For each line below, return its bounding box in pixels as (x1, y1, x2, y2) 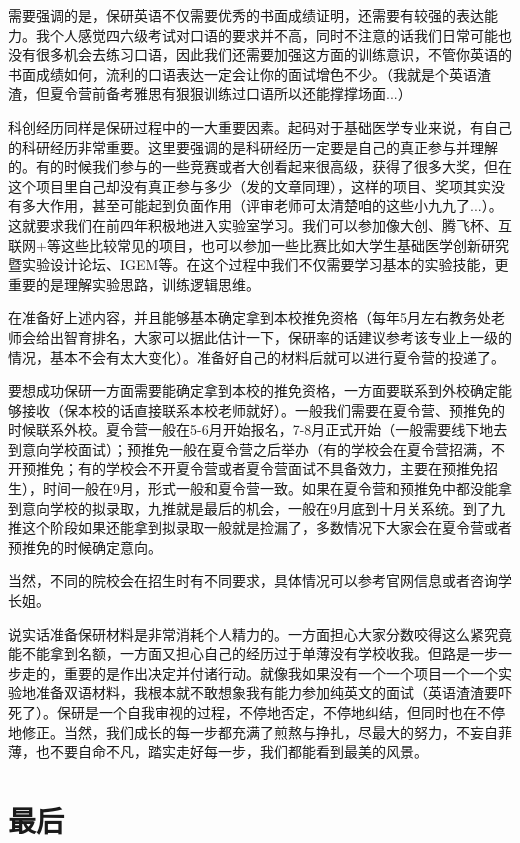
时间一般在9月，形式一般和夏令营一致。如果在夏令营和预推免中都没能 (42, 478, 498, 499)
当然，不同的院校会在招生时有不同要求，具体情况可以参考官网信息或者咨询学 (8, 570, 512, 591)
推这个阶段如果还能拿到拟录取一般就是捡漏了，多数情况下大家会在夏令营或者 (8, 517, 512, 538)
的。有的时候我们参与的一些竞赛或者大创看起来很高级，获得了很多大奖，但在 (8, 156, 512, 177)
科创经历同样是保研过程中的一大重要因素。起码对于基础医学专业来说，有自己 (8, 116, 512, 137)
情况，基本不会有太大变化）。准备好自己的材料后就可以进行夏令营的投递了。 (8, 346, 505, 367)
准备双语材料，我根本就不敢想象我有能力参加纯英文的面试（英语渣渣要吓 (35, 682, 512, 703)
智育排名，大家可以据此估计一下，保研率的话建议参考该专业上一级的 (63, 326, 512, 347)
